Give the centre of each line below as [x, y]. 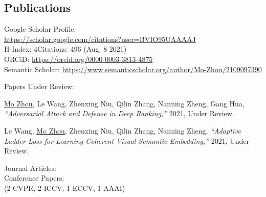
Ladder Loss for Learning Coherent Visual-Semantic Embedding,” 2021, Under [127, 140]
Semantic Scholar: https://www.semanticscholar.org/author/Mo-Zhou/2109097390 [133, 69]
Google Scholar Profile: [40, 29]
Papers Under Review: [39, 86]
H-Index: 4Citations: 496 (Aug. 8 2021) [65, 49]
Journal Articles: [30, 168]
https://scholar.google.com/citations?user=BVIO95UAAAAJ [100, 39]
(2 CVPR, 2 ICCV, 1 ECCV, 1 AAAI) [65, 188]
